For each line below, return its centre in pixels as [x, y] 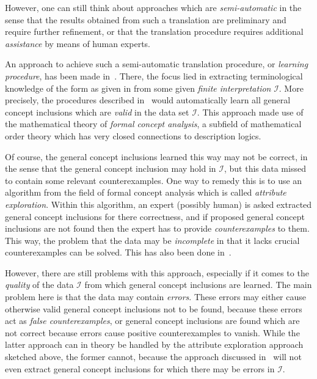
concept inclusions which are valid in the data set [97, 112]
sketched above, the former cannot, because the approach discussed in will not [153, 357]
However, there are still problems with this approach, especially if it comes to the [157, 272]
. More [291, 88]
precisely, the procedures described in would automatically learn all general [148, 100]
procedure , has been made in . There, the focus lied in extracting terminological [154, 75]
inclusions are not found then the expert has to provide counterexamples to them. [157, 228]
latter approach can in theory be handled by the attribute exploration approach [154, 344]
